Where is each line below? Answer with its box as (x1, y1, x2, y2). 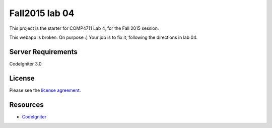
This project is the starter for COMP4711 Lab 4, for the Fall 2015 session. (9, 25, 159, 31)
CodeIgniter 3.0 (9, 60, 42, 67)
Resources (9, 100, 44, 109)
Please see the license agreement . (9, 87, 81, 93)
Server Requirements (9, 47, 78, 56)
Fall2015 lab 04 (9, 8, 75, 19)
